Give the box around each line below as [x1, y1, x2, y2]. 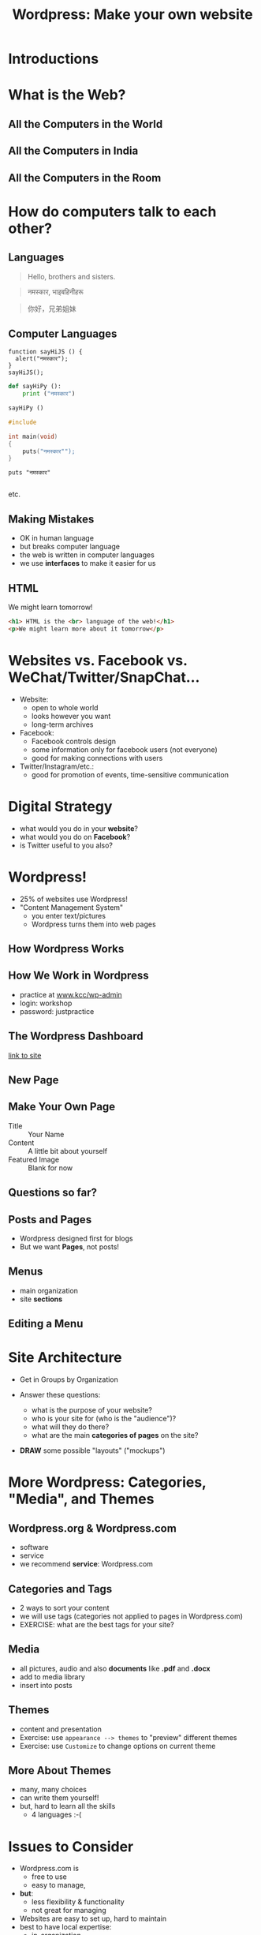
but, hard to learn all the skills [19, 1802, 116, 1811]
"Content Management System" [19, 902, 124, 912]
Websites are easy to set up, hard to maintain [19, 1914, 167, 1923]
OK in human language [19, 533, 95, 543]
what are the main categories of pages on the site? [31, 1431, 199, 1440]
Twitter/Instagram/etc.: [19, 762, 95, 771]
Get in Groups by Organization [19, 1375, 118, 1384]
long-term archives [31, 720, 94, 729]
